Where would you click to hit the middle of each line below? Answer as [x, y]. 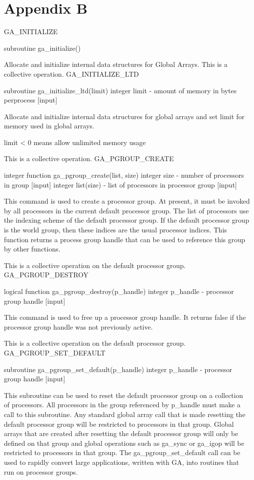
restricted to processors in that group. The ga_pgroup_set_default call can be [122, 452]
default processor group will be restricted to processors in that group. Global [119, 424]
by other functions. [32, 249]
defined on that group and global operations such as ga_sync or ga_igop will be [124, 443]
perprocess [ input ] [31, 100]
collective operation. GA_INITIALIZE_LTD [72, 73]
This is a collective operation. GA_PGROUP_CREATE [89, 158]
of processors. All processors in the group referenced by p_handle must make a [122, 405]
